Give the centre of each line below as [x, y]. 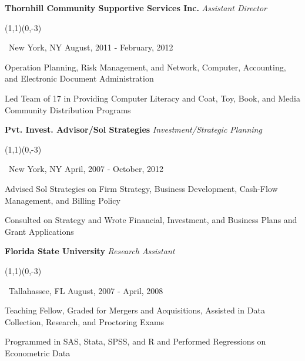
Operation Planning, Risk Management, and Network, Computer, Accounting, [145, 67]
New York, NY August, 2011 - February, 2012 [91, 47]
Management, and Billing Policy [63, 200]
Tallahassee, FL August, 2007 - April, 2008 [86, 290]
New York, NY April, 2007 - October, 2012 [86, 169]
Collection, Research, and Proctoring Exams [85, 321]
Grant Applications [39, 231]
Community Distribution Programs [68, 109]
